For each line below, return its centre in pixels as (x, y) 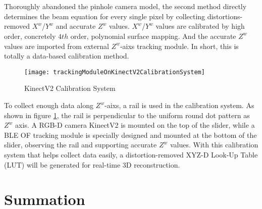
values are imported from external (57, 46)
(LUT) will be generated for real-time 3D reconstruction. (92, 164)
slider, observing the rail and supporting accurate (81, 145)
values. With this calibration (214, 145)
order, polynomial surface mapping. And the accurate (153, 36)
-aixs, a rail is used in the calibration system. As (179, 105)
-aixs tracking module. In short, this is (179, 46)
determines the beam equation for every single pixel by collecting (105, 16)
